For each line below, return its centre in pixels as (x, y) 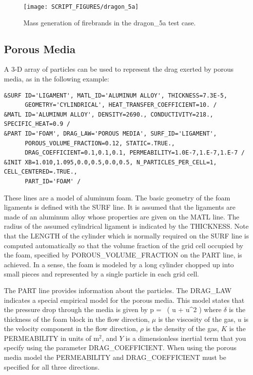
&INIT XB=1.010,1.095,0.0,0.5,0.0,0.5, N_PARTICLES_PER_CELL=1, (110, 162)
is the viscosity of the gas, (197, 319)
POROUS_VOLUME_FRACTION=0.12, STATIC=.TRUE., (100, 143)
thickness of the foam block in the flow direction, (77, 319)
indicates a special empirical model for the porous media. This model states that (124, 300)
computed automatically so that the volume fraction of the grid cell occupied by (124, 245)
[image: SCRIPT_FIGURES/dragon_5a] (81, 7)
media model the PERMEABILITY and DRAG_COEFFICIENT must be (115, 357)
